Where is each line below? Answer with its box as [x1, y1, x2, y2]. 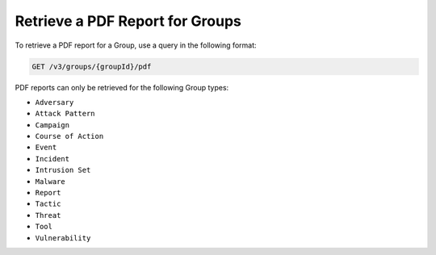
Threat [35, 211, 61, 219]
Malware [35, 177, 66, 186]
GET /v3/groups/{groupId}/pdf [31, 61, 152, 71]
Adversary [35, 98, 74, 107]
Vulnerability [35, 233, 91, 242]
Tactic [35, 199, 61, 209]
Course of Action [35, 132, 104, 141]
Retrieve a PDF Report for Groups [15, 12, 241, 30]
